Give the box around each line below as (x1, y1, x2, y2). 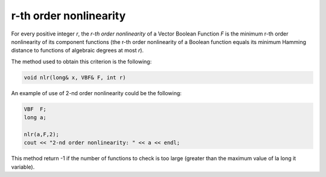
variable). (11, 163, 35, 170)
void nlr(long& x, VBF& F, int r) (24, 74, 126, 81)
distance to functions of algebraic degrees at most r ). (11, 47, 144, 54)
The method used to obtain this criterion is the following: (11, 58, 152, 65)
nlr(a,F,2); (24, 131, 60, 138)
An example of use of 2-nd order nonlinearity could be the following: (11, 89, 182, 96)
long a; (24, 114, 46, 121)
